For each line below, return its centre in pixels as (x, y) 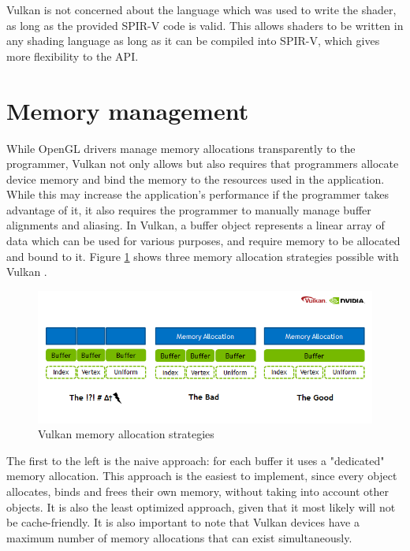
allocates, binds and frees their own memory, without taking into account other (198, 491)
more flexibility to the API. (73, 56)
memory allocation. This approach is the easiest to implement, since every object (202, 476)
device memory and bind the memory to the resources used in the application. (196, 179)
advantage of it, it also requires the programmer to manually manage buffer (189, 209)
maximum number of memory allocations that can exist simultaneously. (179, 537)
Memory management (128, 110)
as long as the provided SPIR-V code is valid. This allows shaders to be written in (205, 25)
